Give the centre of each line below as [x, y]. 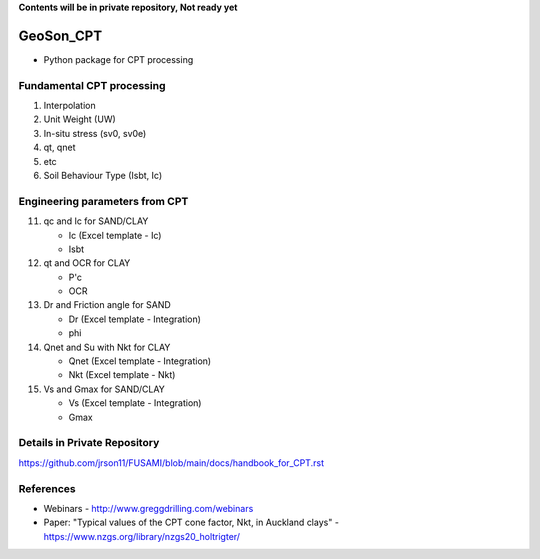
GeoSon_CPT [60, 35]
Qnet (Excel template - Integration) [140, 361]
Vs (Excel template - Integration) [135, 403]
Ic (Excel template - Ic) [115, 235]
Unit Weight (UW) [80, 119]
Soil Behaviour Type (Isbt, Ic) [103, 175]
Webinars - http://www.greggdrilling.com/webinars [148, 508]
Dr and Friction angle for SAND [107, 305]
